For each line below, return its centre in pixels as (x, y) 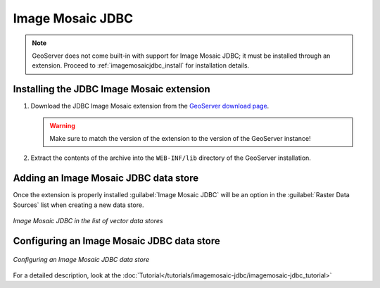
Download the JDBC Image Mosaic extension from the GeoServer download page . (150, 106)
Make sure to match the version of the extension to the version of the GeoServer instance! (180, 139)
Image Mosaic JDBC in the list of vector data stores (88, 221)
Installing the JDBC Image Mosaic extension (112, 89)
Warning (62, 125)
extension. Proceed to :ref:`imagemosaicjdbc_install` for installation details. (141, 65)
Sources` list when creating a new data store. (78, 205)
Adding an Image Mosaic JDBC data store (106, 179)
